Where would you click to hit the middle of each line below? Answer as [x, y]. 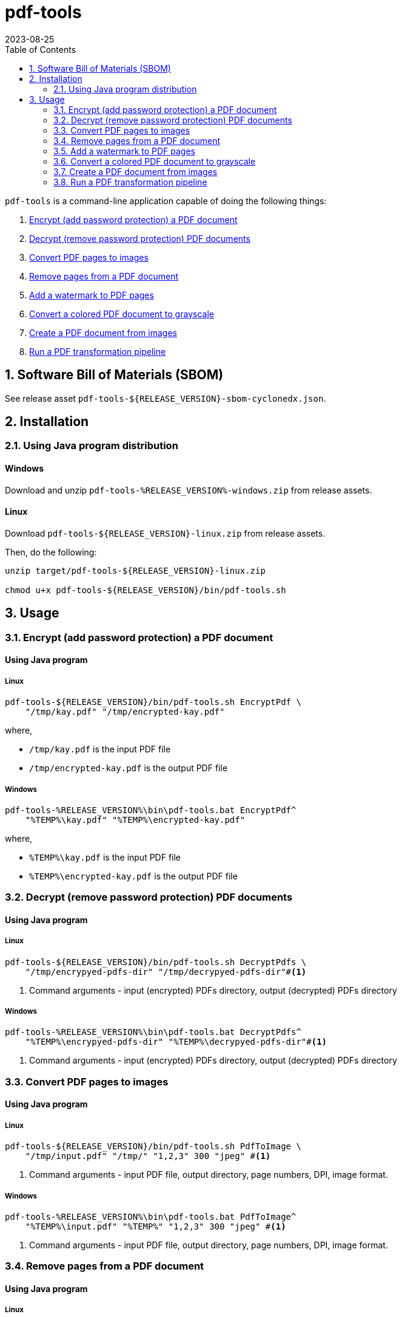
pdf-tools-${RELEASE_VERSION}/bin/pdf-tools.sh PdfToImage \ [153, 1147]
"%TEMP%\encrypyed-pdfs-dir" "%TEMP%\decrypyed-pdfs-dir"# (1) [176, 1042]
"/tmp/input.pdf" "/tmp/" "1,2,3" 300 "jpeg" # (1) [148, 1156]
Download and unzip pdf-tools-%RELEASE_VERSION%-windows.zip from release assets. [189, 490]
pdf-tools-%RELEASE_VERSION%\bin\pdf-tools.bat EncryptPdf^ [151, 810]
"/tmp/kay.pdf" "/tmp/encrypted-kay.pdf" [125, 712]
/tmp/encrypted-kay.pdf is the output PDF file [129, 768]
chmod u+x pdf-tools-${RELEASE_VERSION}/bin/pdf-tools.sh [146, 590]
